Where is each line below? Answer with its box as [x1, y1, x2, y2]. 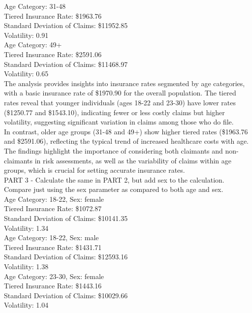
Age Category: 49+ [4, 39, 62, 50]
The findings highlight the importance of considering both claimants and [4, 145, 223, 156]
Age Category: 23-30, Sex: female [4, 271, 104, 281]
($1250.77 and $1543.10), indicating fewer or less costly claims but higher [4, 107, 225, 117]
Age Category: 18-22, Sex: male [4, 232, 99, 243]
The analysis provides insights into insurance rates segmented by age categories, [4, 78, 245, 88]
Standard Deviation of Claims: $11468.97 [4, 59, 128, 69]
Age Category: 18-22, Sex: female [4, 193, 104, 204]
